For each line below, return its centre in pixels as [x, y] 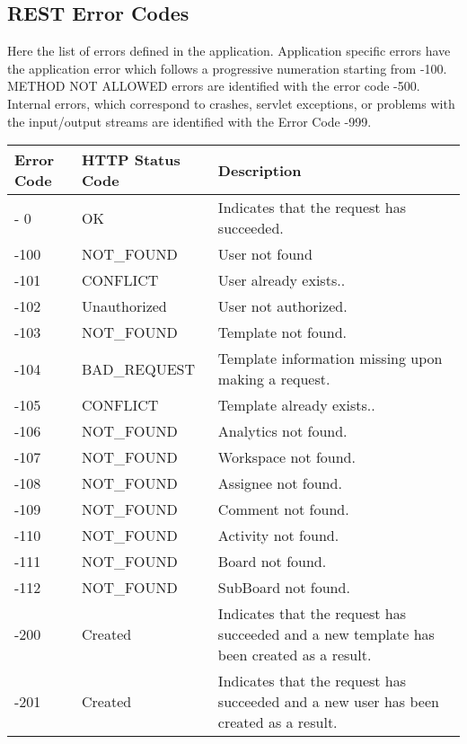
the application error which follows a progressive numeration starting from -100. [227, 68]
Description [260, 170]
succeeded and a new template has [326, 634]
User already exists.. [282, 280]
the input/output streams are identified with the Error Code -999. [189, 121]
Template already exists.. [296, 405]
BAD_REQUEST [139, 368]
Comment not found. [283, 509]
